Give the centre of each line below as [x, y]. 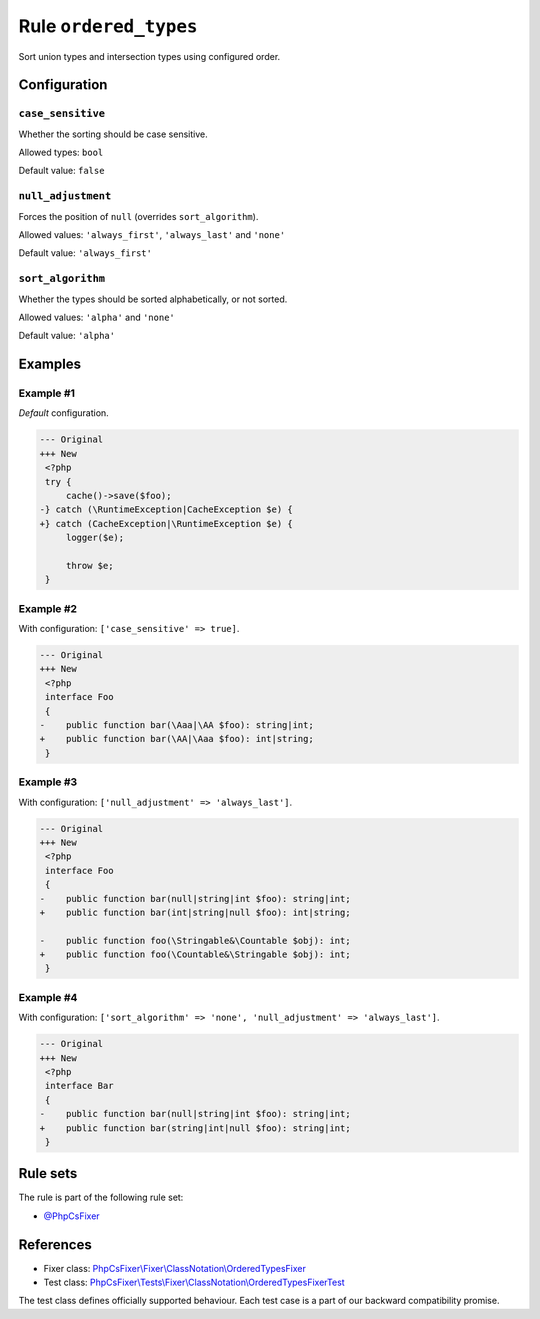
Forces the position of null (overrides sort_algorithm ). [138, 216]
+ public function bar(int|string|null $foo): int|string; [195, 912]
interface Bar [79, 1086]
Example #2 [48, 608]
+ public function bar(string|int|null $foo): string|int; [195, 1128]
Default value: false [61, 171]
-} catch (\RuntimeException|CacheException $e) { [166, 509]
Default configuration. [63, 413]
